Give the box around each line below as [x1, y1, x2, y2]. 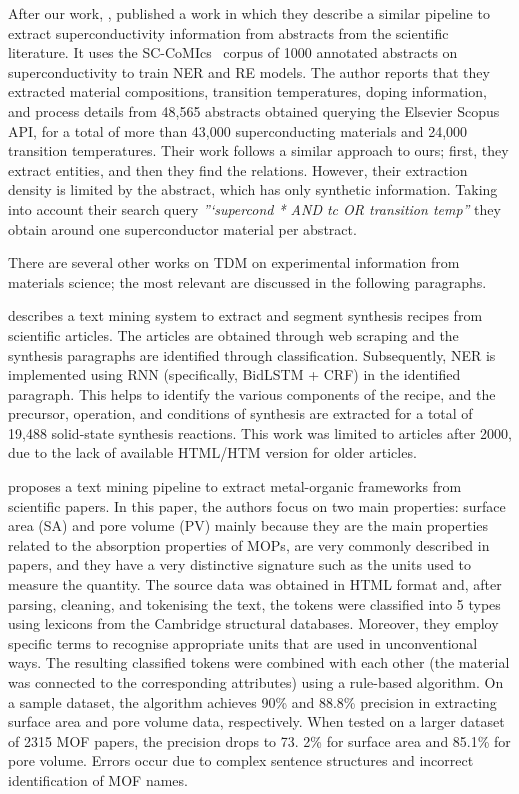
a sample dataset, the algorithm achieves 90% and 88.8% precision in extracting [8, 691, 497, 712]
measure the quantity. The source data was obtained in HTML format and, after [8, 574, 502, 595]
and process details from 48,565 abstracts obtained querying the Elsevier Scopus [8, 100, 500, 121]
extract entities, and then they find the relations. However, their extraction [8, 159, 468, 180]
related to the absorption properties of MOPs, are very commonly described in [8, 534, 490, 555]
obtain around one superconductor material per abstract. [8, 218, 357, 239]
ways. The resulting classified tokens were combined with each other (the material [8, 652, 510, 673]
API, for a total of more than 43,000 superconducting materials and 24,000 [8, 120, 468, 141]
